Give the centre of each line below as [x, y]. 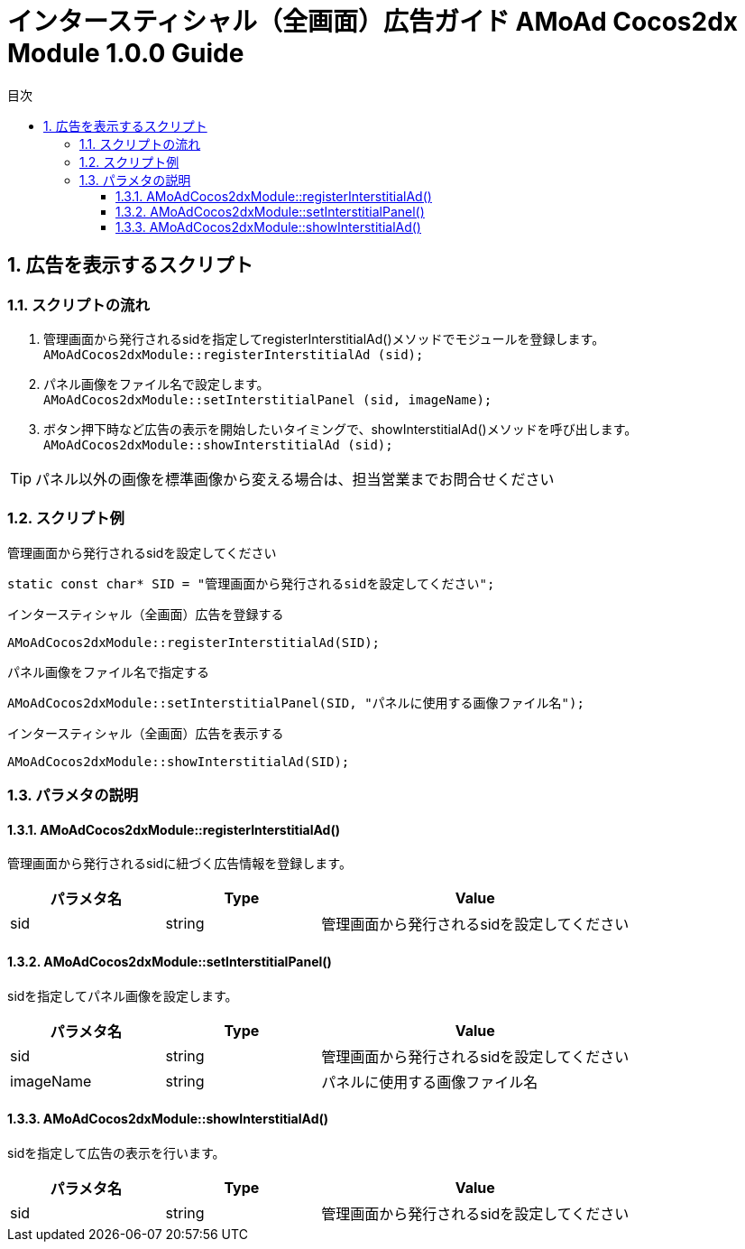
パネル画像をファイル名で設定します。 [156, 384]
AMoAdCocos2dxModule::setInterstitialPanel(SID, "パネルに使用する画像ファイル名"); [296, 703]
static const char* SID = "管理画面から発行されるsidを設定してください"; [251, 583]
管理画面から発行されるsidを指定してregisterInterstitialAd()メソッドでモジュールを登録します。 [324, 338]
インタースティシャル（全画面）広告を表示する [146, 733]
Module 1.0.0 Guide [126, 53]
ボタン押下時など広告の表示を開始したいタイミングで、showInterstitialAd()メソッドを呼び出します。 [340, 429]
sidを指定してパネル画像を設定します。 [123, 995]
